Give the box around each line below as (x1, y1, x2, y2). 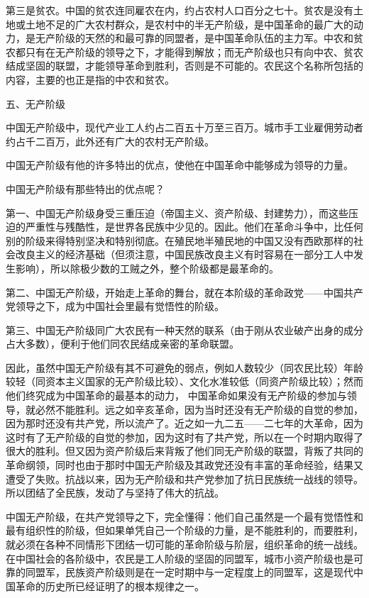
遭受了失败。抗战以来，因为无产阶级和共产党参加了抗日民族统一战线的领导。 (6, 471, 363, 486)
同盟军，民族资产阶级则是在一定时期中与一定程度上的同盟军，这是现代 (25, 565, 353, 580)
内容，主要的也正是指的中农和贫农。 (6, 72, 175, 87)
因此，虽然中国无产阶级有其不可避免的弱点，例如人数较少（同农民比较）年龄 (6, 360, 363, 375)
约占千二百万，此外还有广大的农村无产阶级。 (6, 133, 214, 148)
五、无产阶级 (6, 96, 65, 111)
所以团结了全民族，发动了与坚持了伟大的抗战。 (6, 485, 224, 500)
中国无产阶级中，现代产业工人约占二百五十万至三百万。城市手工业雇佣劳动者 (6, 120, 363, 135)
